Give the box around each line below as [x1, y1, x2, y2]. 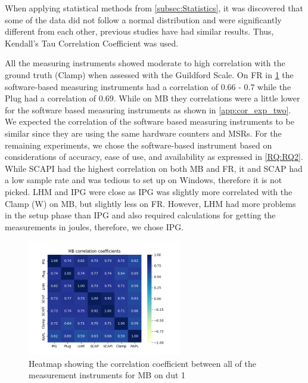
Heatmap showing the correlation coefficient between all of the [29, 357, 257, 369]
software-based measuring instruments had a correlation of [5, 80, 218, 92]
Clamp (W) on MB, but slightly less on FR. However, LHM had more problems [5, 197, 296, 209]
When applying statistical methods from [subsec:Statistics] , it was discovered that [5, 2, 303, 14]
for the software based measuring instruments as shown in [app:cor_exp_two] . [5, 103, 291, 116]
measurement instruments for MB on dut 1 [29, 369, 186, 381]
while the [257, 80, 291, 92]
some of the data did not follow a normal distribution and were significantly [5, 13, 282, 26]
